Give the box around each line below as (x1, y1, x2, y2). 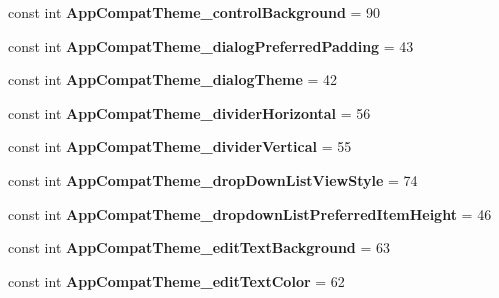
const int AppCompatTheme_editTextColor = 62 (8, 270, 345, 291)
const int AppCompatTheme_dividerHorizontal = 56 (8, 102, 371, 123)
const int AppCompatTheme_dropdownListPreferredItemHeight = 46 (8, 203, 492, 224)
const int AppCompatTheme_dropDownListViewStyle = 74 (8, 169, 418, 190)
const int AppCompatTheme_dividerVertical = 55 (8, 136, 352, 157)
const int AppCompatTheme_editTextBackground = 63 (8, 237, 391, 258)
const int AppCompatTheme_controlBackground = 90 (8, 2, 381, 22)
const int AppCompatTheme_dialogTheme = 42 (8, 69, 338, 90)
